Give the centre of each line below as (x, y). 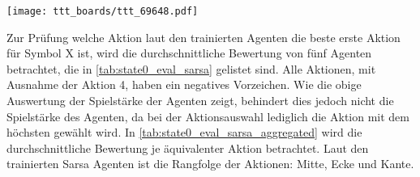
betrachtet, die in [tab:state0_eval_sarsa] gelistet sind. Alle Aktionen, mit (191, 68)
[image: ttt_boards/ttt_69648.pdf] (103, 11)
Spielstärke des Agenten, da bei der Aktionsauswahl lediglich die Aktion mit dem (208, 116)
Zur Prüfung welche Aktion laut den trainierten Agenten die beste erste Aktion (204, 37)
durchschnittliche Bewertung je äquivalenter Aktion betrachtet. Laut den (188, 147)
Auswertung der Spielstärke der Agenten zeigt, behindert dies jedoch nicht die (200, 101)
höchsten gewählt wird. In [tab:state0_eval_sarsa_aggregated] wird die (184, 132)
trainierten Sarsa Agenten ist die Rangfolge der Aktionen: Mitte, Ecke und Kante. (210, 164)
